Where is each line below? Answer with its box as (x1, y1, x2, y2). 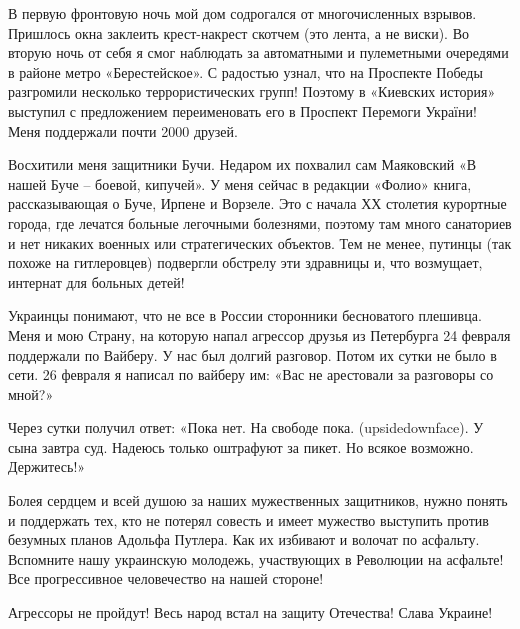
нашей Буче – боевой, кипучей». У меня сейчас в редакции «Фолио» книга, (8, 173, 472, 194)
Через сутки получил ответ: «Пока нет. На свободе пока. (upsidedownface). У (8, 417, 484, 438)
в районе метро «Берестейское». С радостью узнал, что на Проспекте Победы (8, 61, 483, 82)
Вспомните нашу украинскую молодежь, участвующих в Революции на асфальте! (8, 548, 504, 569)
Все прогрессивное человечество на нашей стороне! (8, 568, 324, 589)
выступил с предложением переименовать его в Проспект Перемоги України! (8, 100, 477, 121)
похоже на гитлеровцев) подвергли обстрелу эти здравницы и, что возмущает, (8, 252, 483, 273)
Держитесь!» (8, 456, 86, 477)
